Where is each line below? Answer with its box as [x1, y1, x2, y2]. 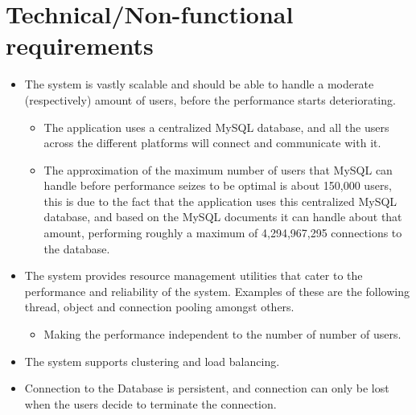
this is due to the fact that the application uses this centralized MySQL [43, 192, 397, 209]
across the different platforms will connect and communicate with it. [43, 134, 381, 151]
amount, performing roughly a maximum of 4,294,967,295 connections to [43, 224, 402, 241]
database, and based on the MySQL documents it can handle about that [43, 208, 402, 225]
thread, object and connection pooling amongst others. [24, 298, 294, 315]
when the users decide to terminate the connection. [24, 395, 277, 412]
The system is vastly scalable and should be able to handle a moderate [24, 76, 374, 92]
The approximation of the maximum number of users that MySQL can [43, 161, 393, 178]
